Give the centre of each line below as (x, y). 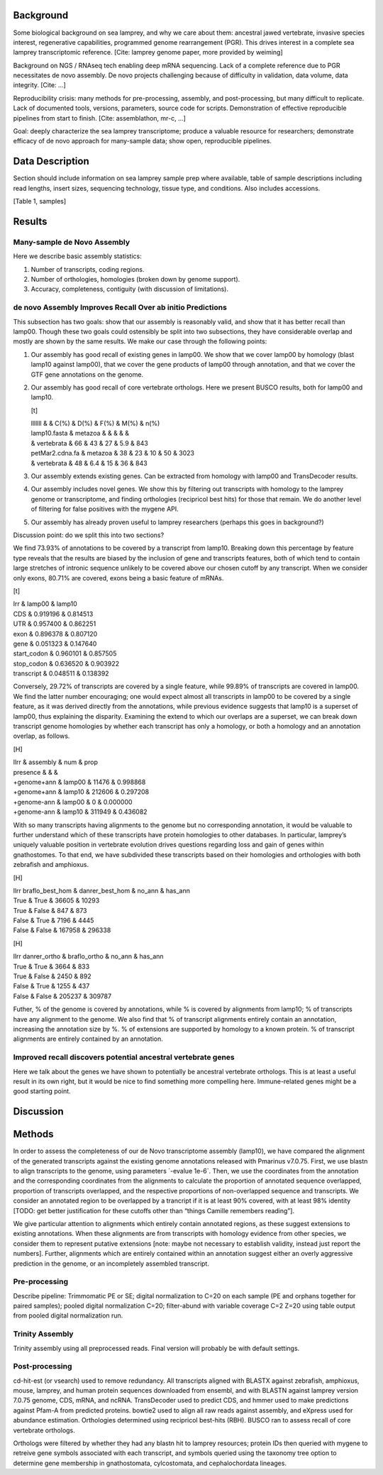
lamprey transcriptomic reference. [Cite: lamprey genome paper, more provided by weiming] (148, 53)
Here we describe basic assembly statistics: (77, 256)
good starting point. (42, 1091)
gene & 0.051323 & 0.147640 (55, 643)
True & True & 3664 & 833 (51, 966)
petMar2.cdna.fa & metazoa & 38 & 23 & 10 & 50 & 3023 (113, 453)
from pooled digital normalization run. (68, 1315)
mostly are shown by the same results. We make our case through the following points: (140, 341)
